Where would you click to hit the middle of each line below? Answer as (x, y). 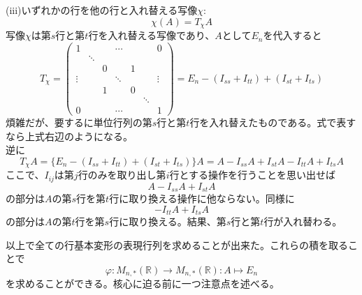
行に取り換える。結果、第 (168, 221)
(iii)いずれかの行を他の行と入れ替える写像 (102, 10)
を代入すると (292, 35)
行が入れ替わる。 (303, 221)
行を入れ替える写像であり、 (152, 35)
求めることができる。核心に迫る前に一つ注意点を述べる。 (147, 283)
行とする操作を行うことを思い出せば (253, 175)
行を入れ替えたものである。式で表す (273, 122)
